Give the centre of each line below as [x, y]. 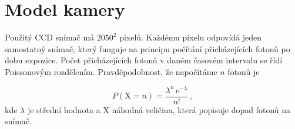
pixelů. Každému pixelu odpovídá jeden [191, 37]
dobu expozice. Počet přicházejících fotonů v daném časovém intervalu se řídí [144, 60]
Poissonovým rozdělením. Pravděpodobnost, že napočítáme [111, 71]
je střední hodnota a [64, 109]
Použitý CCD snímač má [50, 37]
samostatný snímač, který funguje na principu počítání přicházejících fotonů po [147, 48]
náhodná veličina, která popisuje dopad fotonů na [201, 109]
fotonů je [244, 71]
